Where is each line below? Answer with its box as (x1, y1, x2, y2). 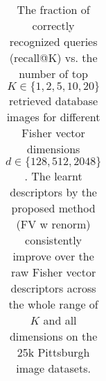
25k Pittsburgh (17, 344, 90, 360)
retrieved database (9, 93, 98, 109)
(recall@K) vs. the (9, 49, 98, 65)
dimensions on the (9, 328, 98, 344)
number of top (19, 65, 88, 81)
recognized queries (9, 33, 98, 49)
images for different (6, 109, 100, 125)
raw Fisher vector (10, 264, 96, 280)
